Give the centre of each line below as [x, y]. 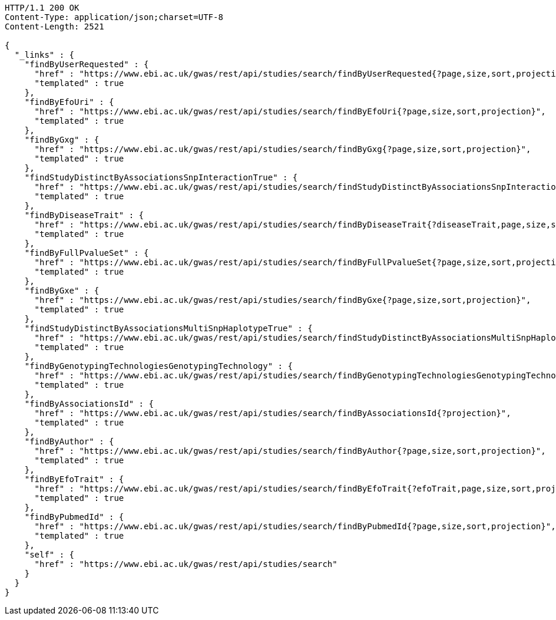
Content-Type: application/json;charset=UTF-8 [114, 17]
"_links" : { [44, 55]
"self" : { [49, 555]
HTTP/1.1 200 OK [42, 8]
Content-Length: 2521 [54, 27]
